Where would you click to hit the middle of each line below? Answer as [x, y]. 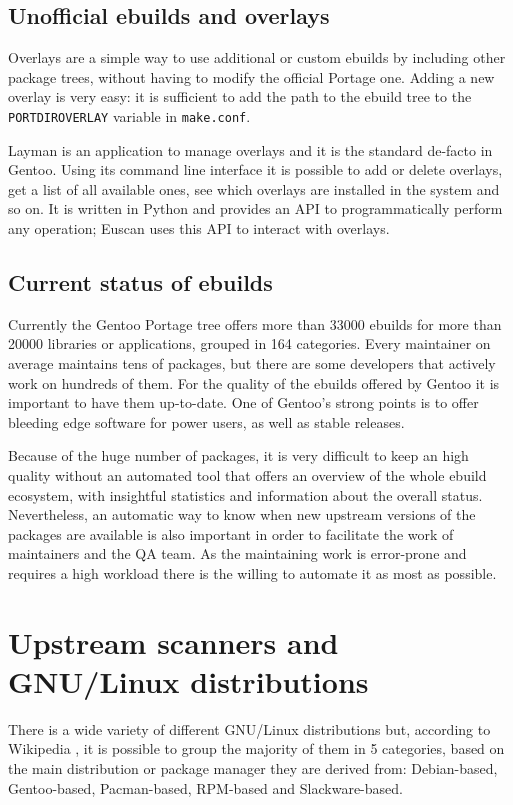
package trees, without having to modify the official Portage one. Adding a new [251, 76]
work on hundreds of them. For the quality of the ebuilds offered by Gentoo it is [254, 382]
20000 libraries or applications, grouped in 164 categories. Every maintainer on [249, 343]
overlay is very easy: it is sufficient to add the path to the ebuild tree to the [240, 96]
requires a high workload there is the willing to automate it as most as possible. [252, 572]
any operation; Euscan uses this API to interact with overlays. [199, 228]
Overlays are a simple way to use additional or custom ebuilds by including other [257, 57]
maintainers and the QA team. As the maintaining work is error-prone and [237, 553]
